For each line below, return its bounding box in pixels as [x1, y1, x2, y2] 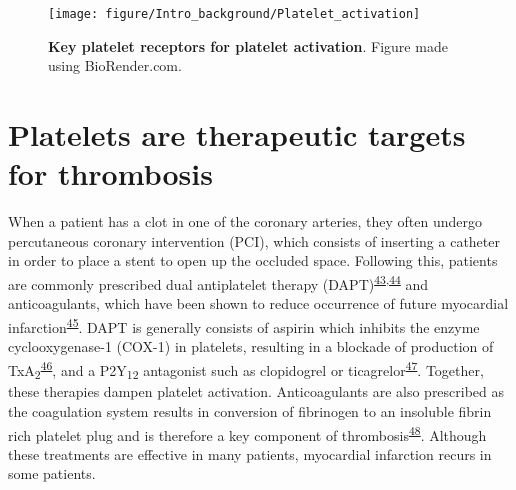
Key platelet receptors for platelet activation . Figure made [48, 35, 448, 56]
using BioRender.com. [48, 55, 182, 76]
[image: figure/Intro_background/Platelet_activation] [48, 7, 421, 21]
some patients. [8, 463, 96, 484]
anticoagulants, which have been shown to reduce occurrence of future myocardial [8, 293, 509, 314]
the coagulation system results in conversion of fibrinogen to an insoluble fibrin [8, 401, 492, 421]
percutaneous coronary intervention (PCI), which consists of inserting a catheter [8, 230, 500, 251]
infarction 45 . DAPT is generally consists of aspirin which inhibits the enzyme [8, 313, 480, 337]
